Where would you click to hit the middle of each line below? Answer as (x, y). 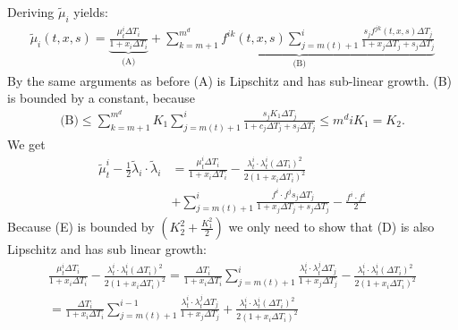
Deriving (31, 12)
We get (26, 144)
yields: (91, 12)
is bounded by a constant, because (101, 98)
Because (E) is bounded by (81, 227)
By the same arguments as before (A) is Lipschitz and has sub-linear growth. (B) (230, 80)
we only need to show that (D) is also (331, 227)
